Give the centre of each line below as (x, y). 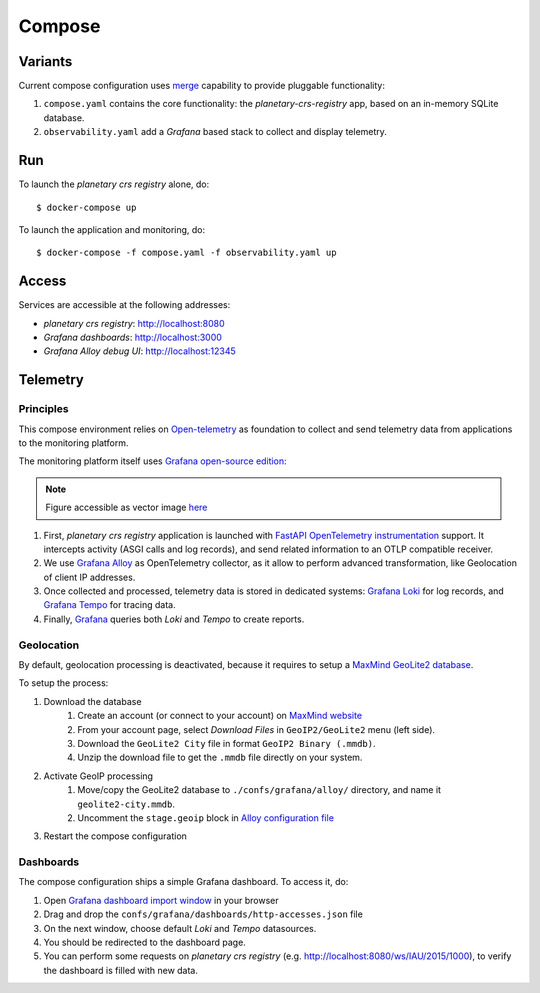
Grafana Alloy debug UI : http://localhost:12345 (140, 351)
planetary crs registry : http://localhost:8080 (134, 323)
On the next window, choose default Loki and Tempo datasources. (180, 928)
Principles (43, 409)
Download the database (92, 701)
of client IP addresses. (89, 577)
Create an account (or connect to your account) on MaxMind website (220, 716)
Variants (45, 61)
